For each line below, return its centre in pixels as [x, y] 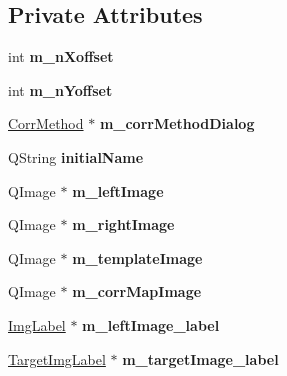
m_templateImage [137, 257]
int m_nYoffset [60, 89]
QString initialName [76, 156]
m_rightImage [123, 224]
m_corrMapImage [137, 291]
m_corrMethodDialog [177, 123]
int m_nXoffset [61, 56]
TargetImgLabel [57, 358]
